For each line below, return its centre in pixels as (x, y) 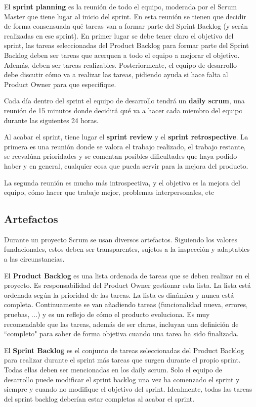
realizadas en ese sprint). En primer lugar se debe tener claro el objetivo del (119, 35)
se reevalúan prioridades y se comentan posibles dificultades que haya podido (121, 156)
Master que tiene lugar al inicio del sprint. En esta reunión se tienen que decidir (125, 16)
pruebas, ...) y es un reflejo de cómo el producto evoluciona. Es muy (107, 314)
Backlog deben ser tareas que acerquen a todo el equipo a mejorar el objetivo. (122, 55)
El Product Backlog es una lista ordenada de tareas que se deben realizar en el (127, 275)
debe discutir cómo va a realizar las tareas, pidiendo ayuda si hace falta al (116, 74)
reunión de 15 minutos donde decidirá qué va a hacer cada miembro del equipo (123, 110)
